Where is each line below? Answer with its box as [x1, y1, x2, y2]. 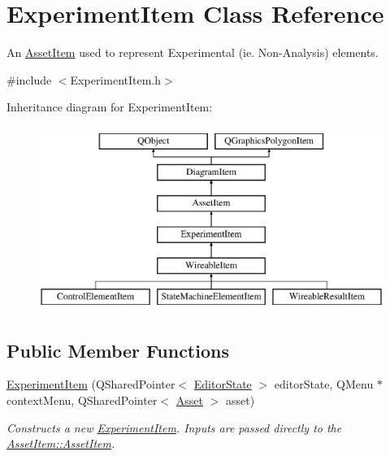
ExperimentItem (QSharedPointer [6, 376, 175, 393]
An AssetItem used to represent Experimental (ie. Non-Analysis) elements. [6, 44, 379, 61]
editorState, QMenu [274, 376, 374, 393]
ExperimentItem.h [70, 71, 162, 88]
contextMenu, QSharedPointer [6, 392, 158, 409]
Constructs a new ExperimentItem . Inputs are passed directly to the [6, 419, 342, 436]
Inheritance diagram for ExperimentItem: [6, 98, 213, 115]
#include [6, 71, 52, 88]
